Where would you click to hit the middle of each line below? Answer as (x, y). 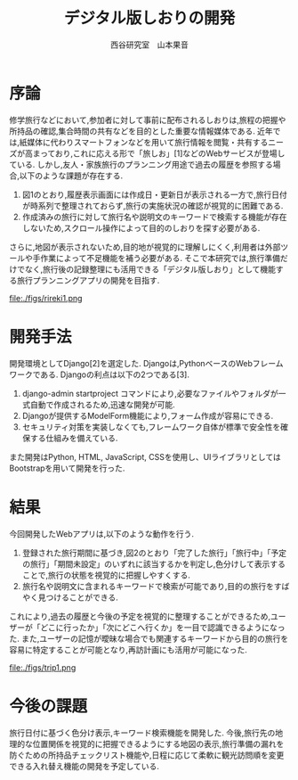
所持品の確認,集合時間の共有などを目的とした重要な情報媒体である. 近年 (141, 131)
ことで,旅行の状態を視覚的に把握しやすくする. (106, 575)
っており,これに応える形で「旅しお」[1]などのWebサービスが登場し (162, 153)
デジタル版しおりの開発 (149, 18)
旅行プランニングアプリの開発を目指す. (88, 280)
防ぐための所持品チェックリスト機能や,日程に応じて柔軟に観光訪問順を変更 (147, 755)
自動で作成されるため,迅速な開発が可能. (102, 404)
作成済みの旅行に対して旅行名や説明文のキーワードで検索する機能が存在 (154, 217)
